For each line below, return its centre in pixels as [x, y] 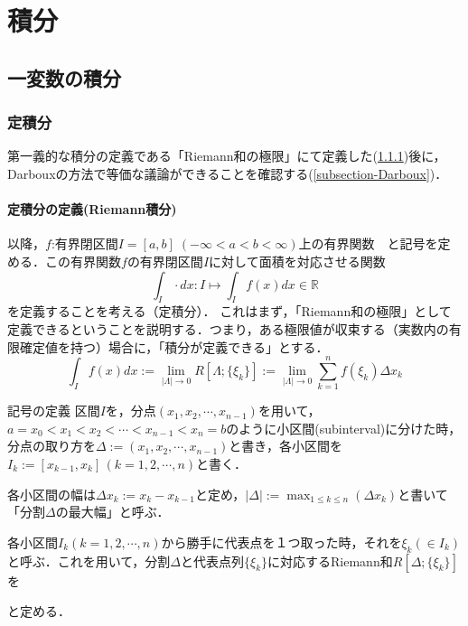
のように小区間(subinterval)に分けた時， [344, 428]
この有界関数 [83, 261]
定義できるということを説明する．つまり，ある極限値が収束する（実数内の [228, 328]
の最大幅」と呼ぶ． [112, 512]
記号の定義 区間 [54, 411]
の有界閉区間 [165, 261]
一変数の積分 [64, 77]
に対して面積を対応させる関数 [297, 261]
